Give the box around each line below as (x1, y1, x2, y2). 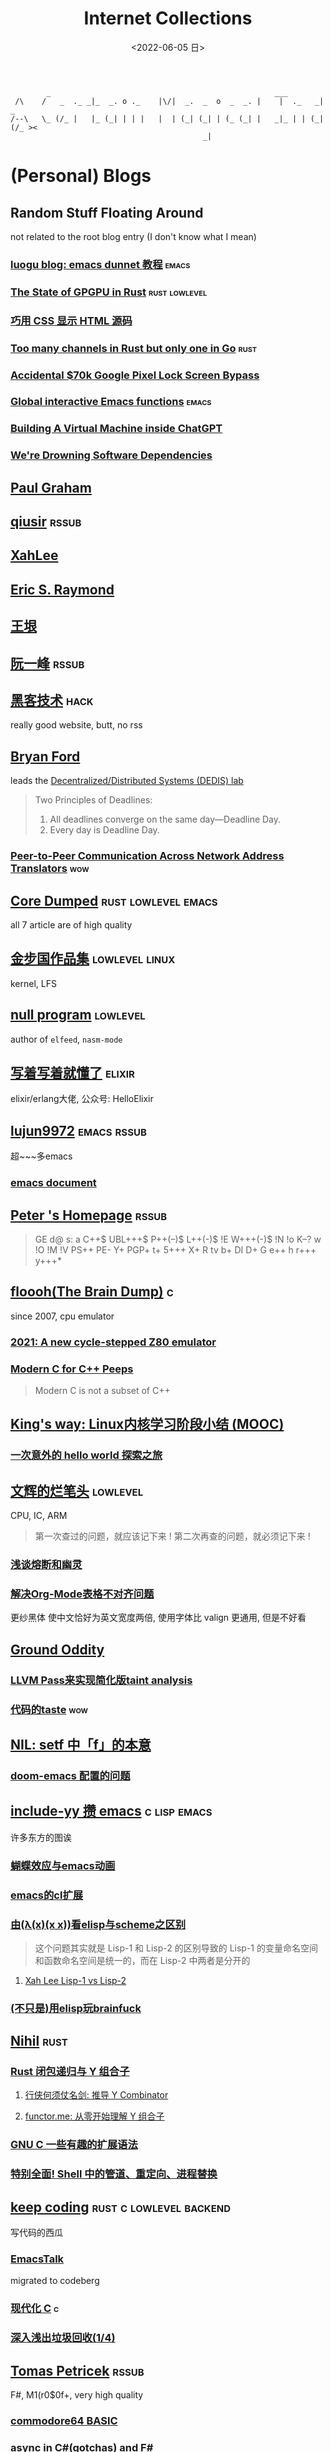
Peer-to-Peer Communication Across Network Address (10, 849, 285, 863)
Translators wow (10, 862, 90, 876)
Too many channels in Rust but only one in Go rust (10, 341, 258, 355)
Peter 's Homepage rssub (10, 1207, 168, 1224)
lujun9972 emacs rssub (10, 1122, 147, 1139)
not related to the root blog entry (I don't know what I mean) (10, 230, 257, 242)
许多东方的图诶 (10, 1831, 72, 1843)
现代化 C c (10, 2302, 60, 2316)
